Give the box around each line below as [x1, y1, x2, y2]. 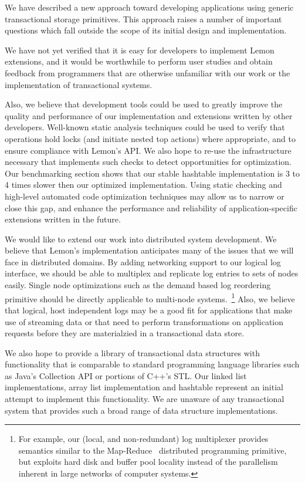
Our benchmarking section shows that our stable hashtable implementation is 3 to [5, 167, 300, 179]
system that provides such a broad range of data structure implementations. [5, 404, 278, 416]
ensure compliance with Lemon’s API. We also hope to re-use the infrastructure [5, 144, 292, 156]
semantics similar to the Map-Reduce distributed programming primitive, [18, 444, 287, 456]
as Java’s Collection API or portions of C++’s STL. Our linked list [5, 369, 247, 381]
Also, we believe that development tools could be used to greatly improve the [5, 98, 283, 110]
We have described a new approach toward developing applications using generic [5, 1, 294, 13]
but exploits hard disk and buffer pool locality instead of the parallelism [18, 455, 278, 468]
